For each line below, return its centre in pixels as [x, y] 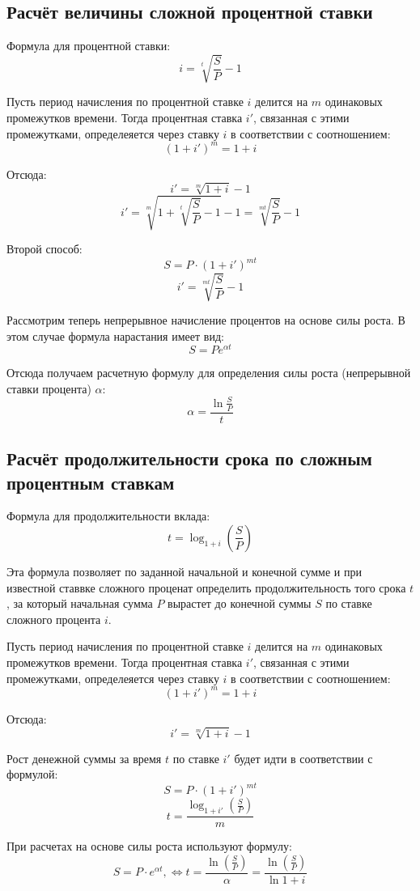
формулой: [32, 774]
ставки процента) [49, 388]
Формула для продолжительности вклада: [108, 516]
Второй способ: [45, 249]
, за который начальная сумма [80, 603]
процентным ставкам [91, 482]
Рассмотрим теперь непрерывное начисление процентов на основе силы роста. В [206, 319]
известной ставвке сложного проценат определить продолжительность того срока [206, 587]
